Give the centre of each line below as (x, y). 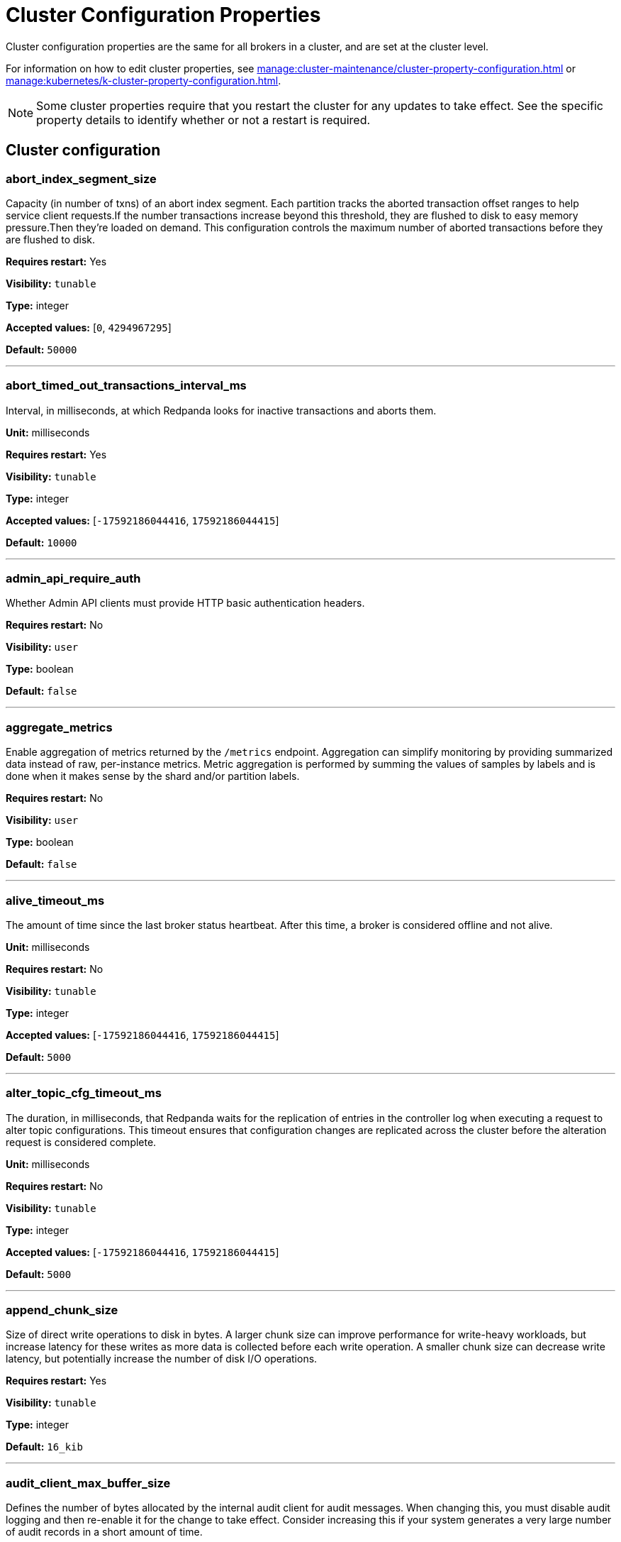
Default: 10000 (41, 542)
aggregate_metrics (59, 727)
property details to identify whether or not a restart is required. (203, 120)
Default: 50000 (41, 349)
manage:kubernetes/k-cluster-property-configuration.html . (144, 80)
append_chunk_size (62, 1310)
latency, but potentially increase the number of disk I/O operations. (162, 1359)
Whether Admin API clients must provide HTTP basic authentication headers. (185, 603)
